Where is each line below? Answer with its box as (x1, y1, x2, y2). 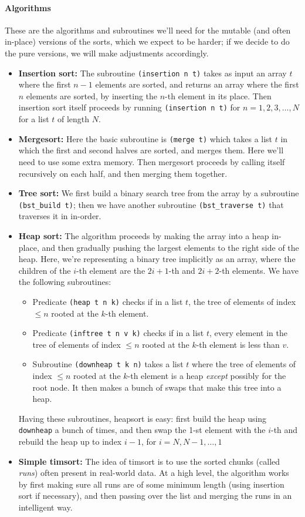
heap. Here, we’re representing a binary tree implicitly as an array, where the (18, 253, 296, 265)
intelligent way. (18, 501, 73, 513)
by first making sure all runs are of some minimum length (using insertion (18, 478, 284, 490)
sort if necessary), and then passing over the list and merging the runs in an (18, 489, 292, 502)
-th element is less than (196, 338, 280, 350)
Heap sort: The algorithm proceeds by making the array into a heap (18, 229, 269, 241)
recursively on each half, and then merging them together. (18, 167, 228, 179)
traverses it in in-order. (18, 210, 101, 222)
